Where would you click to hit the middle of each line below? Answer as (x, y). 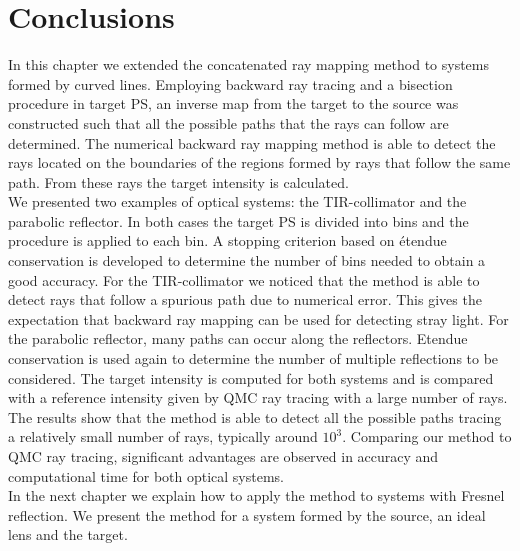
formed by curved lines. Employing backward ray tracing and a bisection (230, 83)
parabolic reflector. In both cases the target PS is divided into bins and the (238, 220)
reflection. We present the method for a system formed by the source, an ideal (247, 514)
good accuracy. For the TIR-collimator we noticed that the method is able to (244, 279)
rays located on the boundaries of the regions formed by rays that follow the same (259, 162)
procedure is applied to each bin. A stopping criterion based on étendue (227, 240)
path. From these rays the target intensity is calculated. (178, 181)
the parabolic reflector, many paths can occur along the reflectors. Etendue (238, 338)
